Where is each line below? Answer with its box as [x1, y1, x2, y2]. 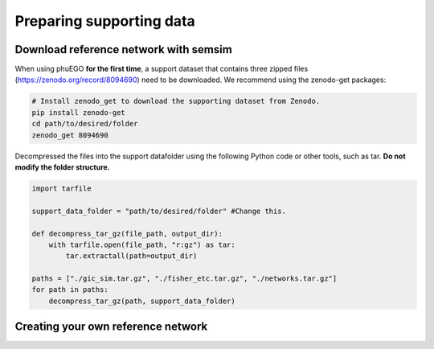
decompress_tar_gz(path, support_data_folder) [48, 296, 236, 306]
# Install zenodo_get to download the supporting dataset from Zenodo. [31, 96, 321, 106]
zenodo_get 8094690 [31, 130, 108, 140]
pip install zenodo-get [31, 108, 126, 117]
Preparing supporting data [14, 12, 196, 30]
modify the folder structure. [14, 162, 110, 172]
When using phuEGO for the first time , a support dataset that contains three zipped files [14, 64, 309, 74]
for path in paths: [31, 285, 108, 294]
